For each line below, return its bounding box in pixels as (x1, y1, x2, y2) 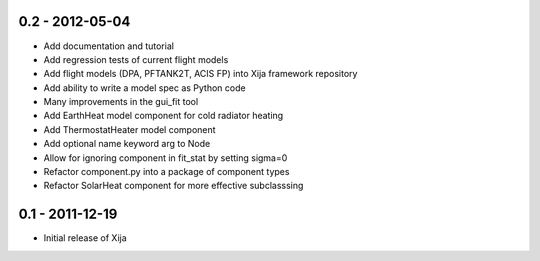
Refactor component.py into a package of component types (43, 166, 290, 178)
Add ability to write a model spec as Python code (43, 81, 246, 94)
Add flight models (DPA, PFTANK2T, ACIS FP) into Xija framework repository (43, 68, 358, 80)
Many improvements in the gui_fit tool (43, 96, 199, 108)
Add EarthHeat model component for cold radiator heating (43, 110, 284, 122)
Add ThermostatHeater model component (43, 123, 216, 135)
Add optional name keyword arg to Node (43, 138, 211, 150)
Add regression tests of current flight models (43, 53, 229, 65)
